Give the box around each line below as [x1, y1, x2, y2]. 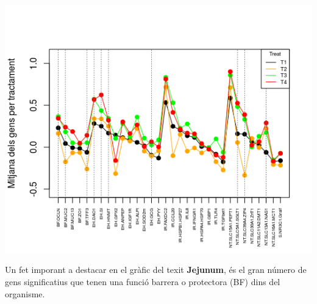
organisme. [5, 287, 45, 300]
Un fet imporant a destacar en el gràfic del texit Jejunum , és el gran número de [5, 263, 307, 276]
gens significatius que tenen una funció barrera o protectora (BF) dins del [5, 275, 280, 288]
